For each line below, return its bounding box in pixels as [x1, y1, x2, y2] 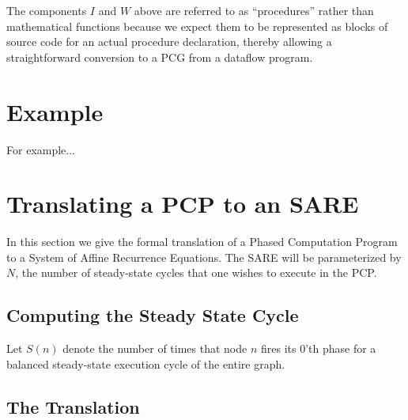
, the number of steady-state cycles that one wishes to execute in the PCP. [15, 264, 377, 281]
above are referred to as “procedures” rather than [134, 2, 374, 18]
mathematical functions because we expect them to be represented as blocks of [6, 17, 388, 34]
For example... [6, 141, 75, 157]
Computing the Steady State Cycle [6, 303, 299, 327]
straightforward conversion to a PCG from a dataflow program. [6, 48, 313, 65]
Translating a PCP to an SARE [6, 187, 359, 220]
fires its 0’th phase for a [261, 340, 376, 357]
